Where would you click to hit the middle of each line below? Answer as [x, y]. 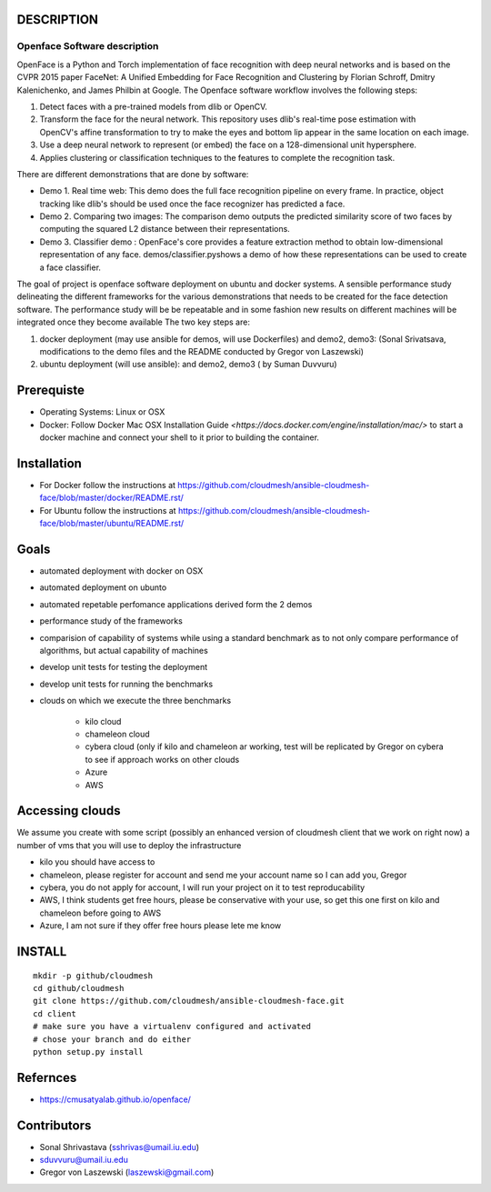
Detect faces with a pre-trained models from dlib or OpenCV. [154, 106]
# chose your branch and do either [112, 1039]
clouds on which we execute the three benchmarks [135, 701]
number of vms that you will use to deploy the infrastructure [129, 845]
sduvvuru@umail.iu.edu [84, 1160]
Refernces [47, 1077]
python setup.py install [88, 1052]
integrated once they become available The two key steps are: [133, 322]
